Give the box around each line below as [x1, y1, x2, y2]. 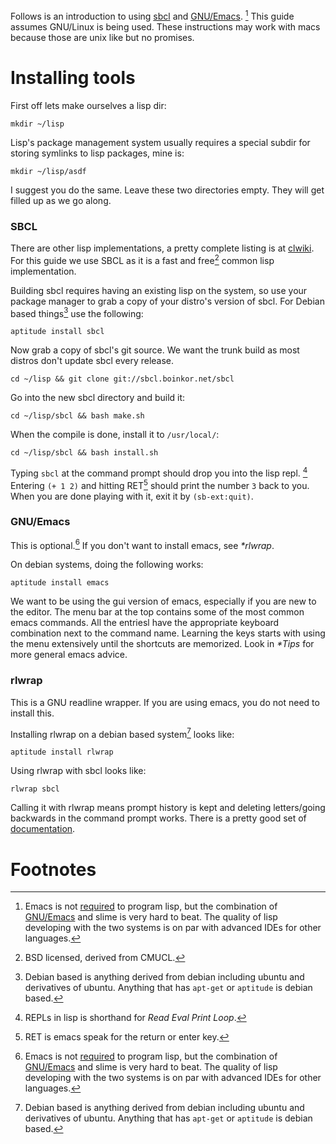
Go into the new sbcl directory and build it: [10, 392, 186, 404]
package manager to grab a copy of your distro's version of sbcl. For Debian [10, 295, 325, 307]
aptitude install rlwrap [10, 747, 114, 758]
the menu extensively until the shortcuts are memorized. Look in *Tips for [10, 638, 315, 650]
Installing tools [10, 66, 136, 89]
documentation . [10, 823, 76, 835]
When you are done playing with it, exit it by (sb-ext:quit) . [10, 490, 254, 502]
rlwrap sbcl [10, 784, 60, 794]
